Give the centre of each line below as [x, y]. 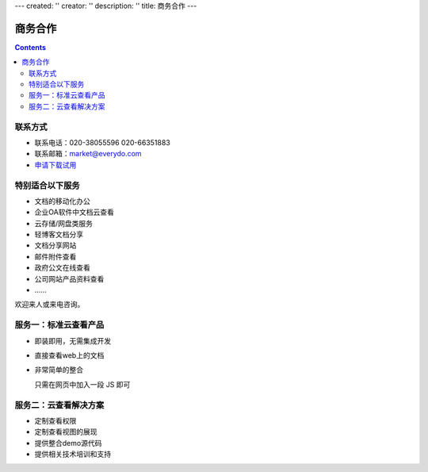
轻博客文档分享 [59, 235]
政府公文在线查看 [62, 268]
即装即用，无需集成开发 [73, 340]
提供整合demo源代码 [68, 443]
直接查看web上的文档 [69, 355]
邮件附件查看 [55, 256]
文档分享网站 [55, 245]
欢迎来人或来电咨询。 [50, 305]
